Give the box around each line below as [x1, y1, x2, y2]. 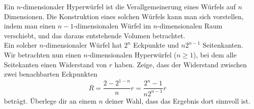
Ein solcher [4, 40, 37, 50]
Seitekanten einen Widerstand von [4, 59, 107, 69]
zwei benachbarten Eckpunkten [4, 69, 98, 79]
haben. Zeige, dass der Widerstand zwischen [114, 59, 247, 69]
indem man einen [4, 21, 55, 31]
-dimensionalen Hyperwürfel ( [87, 49, 177, 59]
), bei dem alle [193, 49, 237, 59]
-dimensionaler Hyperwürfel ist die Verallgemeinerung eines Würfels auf [21, 1, 236, 11]
